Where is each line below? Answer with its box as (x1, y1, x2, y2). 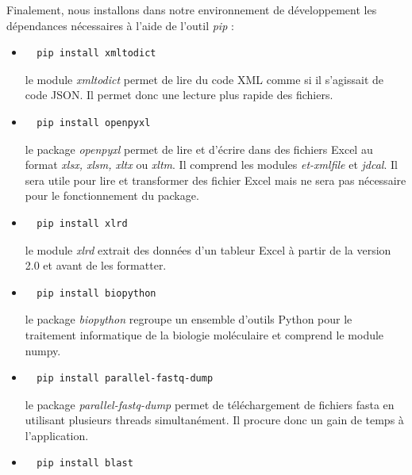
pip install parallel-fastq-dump (37, 373, 214, 385)
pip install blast (37, 458, 133, 469)
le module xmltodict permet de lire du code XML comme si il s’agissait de (25, 71, 383, 87)
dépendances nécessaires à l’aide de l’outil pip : (6, 17, 234, 33)
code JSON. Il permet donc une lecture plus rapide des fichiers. (25, 86, 333, 103)
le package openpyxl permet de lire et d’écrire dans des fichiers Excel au (25, 140, 373, 157)
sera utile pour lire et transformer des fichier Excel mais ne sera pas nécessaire (25, 171, 406, 188)
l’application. (25, 427, 89, 443)
